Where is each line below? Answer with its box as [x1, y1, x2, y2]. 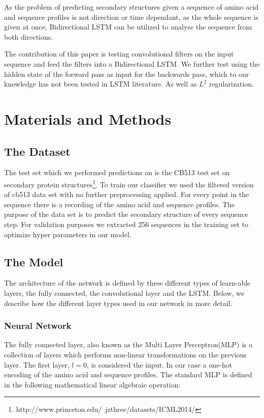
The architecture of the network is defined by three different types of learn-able [4, 277, 251, 288]
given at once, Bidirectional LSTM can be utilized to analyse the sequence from [4, 21, 252, 32]
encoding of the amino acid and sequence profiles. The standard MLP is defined [4, 369, 252, 380]
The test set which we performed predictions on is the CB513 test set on [4, 167, 230, 178]
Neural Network [4, 319, 72, 332]
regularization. [209, 78, 254, 89]
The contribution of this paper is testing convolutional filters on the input [4, 48, 234, 59]
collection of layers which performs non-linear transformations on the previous [4, 349, 247, 359]
